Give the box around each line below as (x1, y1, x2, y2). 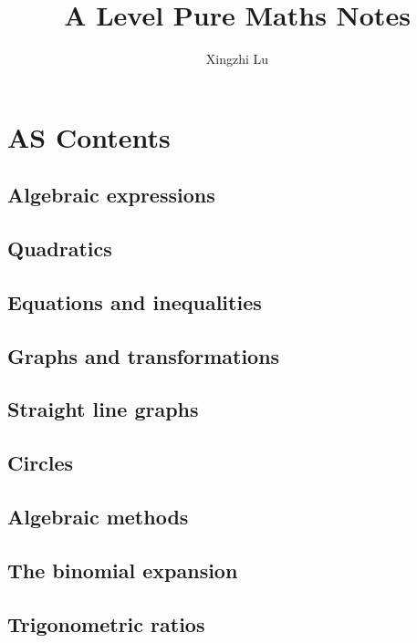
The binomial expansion (7, 555, 238, 584)
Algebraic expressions (7, 181, 215, 209)
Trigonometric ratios (7, 609, 205, 638)
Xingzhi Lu (205, 49, 269, 68)
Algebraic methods (7, 502, 189, 530)
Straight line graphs (7, 395, 199, 423)
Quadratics (7, 234, 112, 263)
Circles (7, 449, 74, 477)
